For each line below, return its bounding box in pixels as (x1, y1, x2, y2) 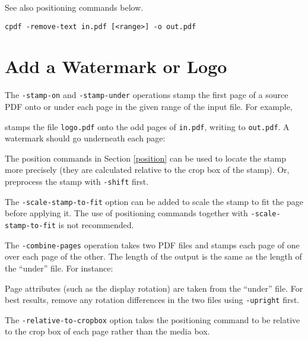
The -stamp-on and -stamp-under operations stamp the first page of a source (5, 89, 288, 101)
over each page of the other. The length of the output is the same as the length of (5, 250, 302, 263)
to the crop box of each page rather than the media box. (5, 325, 210, 337)
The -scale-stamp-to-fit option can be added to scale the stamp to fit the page (5, 195, 303, 207)
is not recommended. (58, 219, 134, 231)
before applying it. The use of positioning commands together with (5, 207, 248, 219)
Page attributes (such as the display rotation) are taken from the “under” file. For (5, 282, 303, 294)
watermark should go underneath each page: (5, 132, 166, 144)
